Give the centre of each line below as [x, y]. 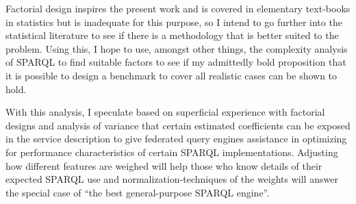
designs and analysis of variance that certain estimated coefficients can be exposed [178, 125]
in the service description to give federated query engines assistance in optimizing [176, 139]
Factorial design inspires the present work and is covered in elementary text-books [178, 8]
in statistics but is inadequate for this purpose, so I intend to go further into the [174, 22]
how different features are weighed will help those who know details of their [164, 165]
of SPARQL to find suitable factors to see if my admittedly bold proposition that [176, 62]
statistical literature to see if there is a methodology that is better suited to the [172, 35]
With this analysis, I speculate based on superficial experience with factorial [165, 112]
